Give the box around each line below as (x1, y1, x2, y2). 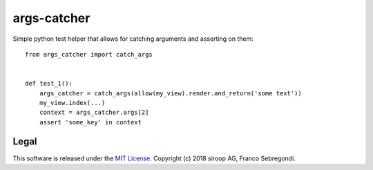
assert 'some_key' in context (39, 118, 142, 126)
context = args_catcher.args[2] (39, 108, 149, 117)
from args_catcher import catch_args (25, 50, 153, 58)
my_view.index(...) (39, 99, 106, 106)
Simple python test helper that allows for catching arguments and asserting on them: (12, 35, 254, 43)
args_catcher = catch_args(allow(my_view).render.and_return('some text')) (39, 89, 302, 97)
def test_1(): (25, 79, 73, 88)
